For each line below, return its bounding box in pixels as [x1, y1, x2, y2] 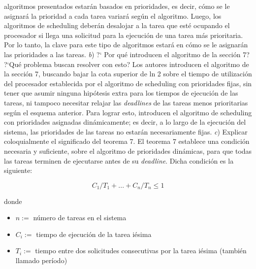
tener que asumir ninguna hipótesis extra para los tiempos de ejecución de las [4, 88, 238, 98]
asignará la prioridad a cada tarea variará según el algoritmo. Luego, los [4, 10, 222, 21]
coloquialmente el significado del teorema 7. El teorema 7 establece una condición [4, 136, 250, 146]
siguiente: [4, 165, 32, 175]
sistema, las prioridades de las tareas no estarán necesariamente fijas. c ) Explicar [4, 126, 248, 136]
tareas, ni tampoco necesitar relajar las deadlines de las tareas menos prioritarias [4, 97, 248, 107]
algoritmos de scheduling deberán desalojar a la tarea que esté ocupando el [4, 20, 230, 31]
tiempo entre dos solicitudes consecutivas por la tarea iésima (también [35, 245, 247, 256]
